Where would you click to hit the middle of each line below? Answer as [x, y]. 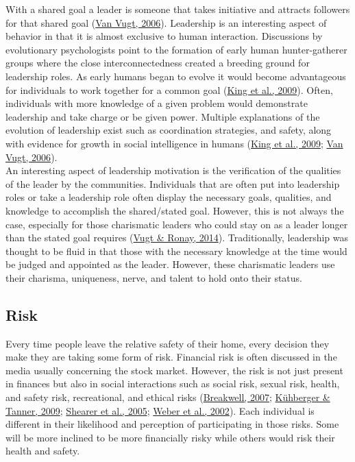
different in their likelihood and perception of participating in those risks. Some [172, 424]
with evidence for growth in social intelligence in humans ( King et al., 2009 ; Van [174, 143]
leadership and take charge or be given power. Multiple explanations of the [163, 116]
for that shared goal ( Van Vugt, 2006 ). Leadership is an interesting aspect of [166, 22]
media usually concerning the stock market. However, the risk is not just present [174, 370]
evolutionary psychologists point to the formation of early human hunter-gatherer [176, 49]
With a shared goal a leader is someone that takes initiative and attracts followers [178, 9]
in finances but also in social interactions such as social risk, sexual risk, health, [173, 384]
